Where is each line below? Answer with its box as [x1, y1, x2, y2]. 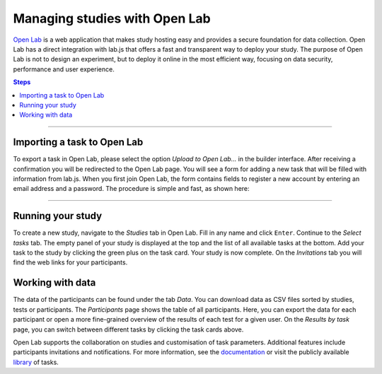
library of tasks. [13, 358, 59, 366]
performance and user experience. [13, 64, 115, 74]
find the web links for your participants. [13, 258, 128, 267]
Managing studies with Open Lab [13, 11, 212, 26]
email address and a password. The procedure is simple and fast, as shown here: [13, 185, 250, 193]
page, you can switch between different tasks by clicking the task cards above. [13, 325, 244, 334]
